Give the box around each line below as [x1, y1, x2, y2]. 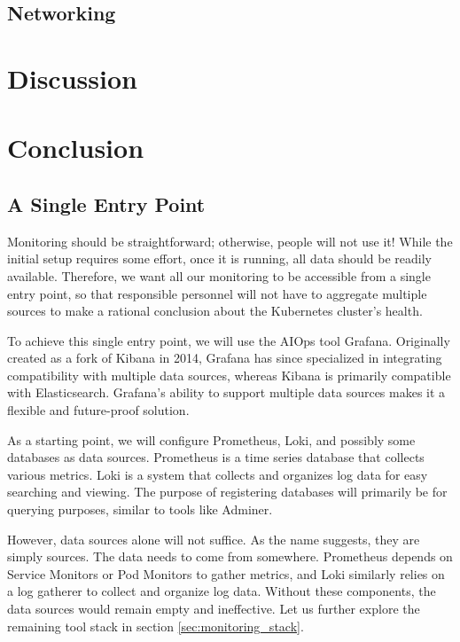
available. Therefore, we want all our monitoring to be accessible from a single [7, 266, 431, 285]
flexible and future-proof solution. [7, 401, 190, 419]
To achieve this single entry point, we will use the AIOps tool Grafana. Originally [7, 331, 450, 349]
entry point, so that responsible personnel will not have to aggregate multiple [7, 284, 427, 302]
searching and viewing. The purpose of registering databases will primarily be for [7, 482, 448, 501]
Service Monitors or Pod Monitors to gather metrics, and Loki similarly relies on [7, 564, 445, 583]
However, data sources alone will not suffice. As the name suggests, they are [7, 529, 420, 548]
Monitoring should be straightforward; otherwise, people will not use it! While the [7, 231, 453, 250]
